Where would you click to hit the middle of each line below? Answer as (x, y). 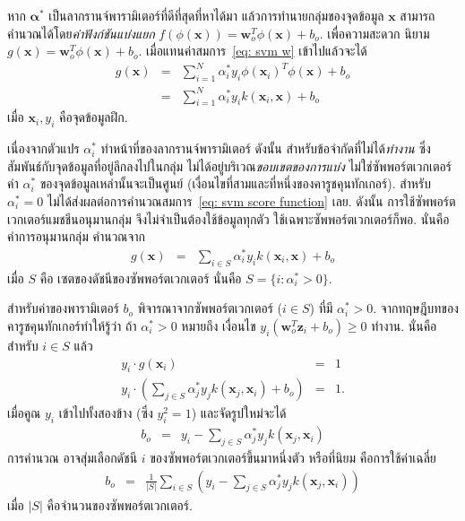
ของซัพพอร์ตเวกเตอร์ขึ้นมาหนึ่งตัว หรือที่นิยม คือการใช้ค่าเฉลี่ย (293, 457)
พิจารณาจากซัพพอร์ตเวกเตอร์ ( (210, 308)
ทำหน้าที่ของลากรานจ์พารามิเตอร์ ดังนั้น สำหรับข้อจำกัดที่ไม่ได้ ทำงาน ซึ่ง (266, 148)
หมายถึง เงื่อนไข (219, 325)
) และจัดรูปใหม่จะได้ (239, 413)
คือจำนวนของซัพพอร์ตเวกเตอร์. (120, 504)
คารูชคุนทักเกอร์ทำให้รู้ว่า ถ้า (72, 325)
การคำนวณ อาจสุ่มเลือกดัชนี (73, 457)
